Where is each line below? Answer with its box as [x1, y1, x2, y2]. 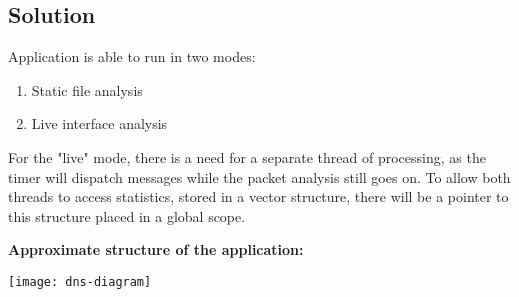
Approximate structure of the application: [8, 239, 304, 260]
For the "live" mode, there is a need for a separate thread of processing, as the [8, 146, 486, 167]
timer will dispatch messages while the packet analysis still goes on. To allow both [8, 166, 511, 187]
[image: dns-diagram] [8, 274, 152, 289]
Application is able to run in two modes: [8, 46, 256, 67]
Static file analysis [31, 79, 143, 100]
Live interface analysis [31, 113, 168, 134]
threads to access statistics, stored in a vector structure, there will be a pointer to [8, 186, 509, 207]
